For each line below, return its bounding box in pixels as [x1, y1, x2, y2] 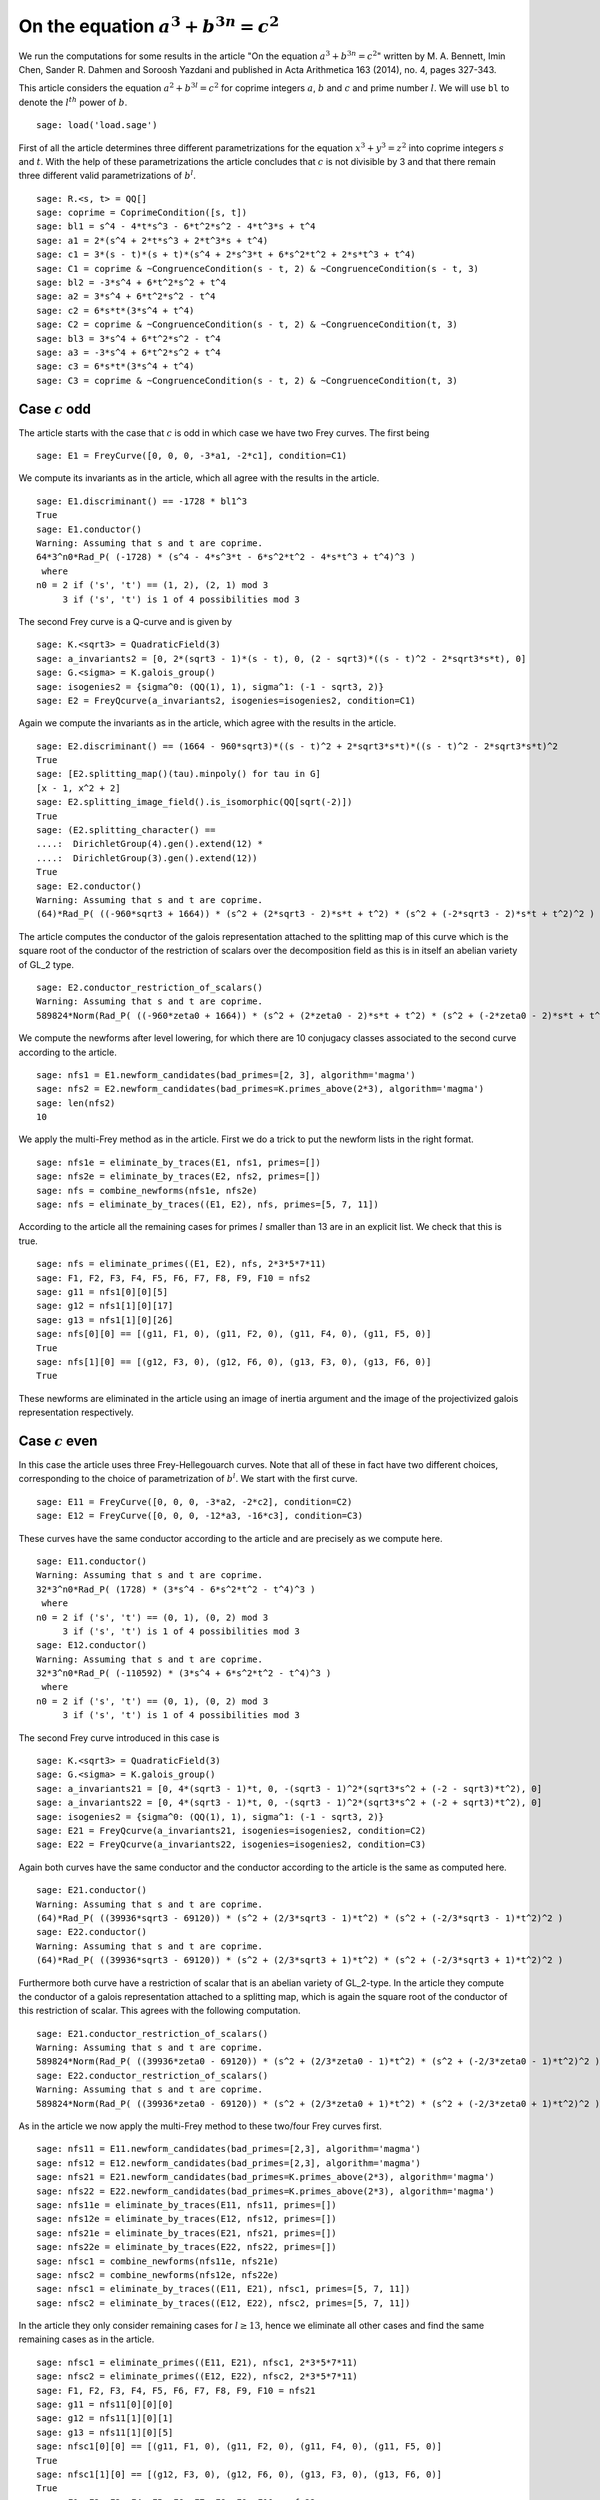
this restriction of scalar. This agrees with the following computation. [18, 2005, 301, 2017]
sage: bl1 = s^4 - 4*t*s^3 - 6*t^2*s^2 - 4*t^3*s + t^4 [36, 221, 316, 232]
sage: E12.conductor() [36, 1640, 148, 1651]
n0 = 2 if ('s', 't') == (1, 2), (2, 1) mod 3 [36, 580, 269, 591]
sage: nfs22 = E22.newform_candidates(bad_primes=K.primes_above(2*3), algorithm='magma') [36, 2185, 495, 2197]
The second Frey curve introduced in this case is [18, 1731, 220, 1744]
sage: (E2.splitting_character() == [36, 825, 216, 836]
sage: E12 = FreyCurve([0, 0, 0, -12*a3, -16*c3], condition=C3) [36, 1510, 364, 1522]
